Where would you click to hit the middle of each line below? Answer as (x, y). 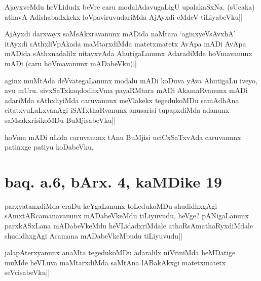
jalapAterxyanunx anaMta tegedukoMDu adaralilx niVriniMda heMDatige (120, 252)
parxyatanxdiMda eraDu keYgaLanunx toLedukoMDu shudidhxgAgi (111, 205)
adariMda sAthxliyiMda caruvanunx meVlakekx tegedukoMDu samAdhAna (122, 100)
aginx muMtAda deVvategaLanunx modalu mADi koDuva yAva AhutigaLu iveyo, (131, 80)
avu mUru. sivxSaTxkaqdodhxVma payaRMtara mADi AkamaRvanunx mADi (126, 90)
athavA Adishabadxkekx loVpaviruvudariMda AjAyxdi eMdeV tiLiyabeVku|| (124, 16)
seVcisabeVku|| (27, 272)
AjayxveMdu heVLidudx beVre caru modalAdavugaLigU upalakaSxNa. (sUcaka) (130, 7)
